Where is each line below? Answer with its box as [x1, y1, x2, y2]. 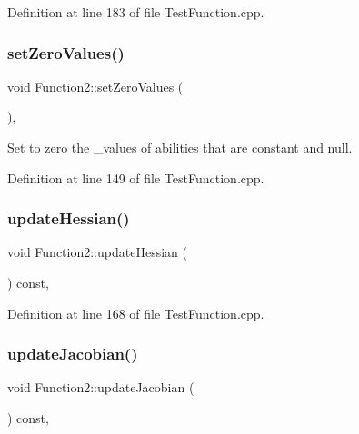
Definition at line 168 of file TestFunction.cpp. [7, 303, 264, 322]
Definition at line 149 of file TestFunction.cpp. [7, 168, 264, 187]
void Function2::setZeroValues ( [7, 76, 184, 95]
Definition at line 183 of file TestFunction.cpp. [7, 3, 264, 21]
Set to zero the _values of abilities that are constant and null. [7, 138, 353, 156]
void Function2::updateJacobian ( [7, 378, 194, 397]
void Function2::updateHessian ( [7, 242, 187, 261]
